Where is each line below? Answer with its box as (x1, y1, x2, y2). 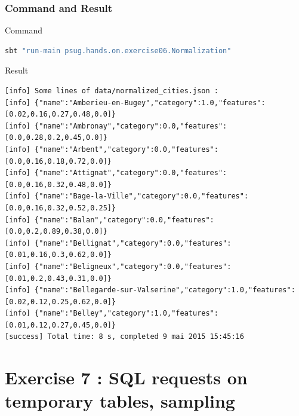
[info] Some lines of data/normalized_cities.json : (5, 87, 218, 95)
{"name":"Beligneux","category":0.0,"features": (35, 262, 232, 271)
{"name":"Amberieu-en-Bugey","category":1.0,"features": (35, 98, 266, 107)
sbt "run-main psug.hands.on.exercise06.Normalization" (5, 46, 232, 55)
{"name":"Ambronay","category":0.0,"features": (35, 121, 227, 130)
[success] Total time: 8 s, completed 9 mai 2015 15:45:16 (5, 332, 244, 341)
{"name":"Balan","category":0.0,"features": (35, 215, 214, 224)
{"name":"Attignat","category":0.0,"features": (35, 169, 227, 178)
